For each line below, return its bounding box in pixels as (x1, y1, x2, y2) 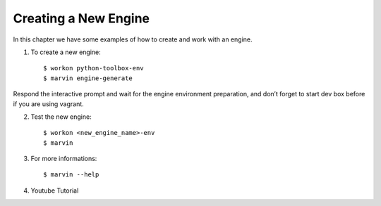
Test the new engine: (30, 112, 92, 121)
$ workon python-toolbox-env (43, 64, 144, 72)
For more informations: (30, 155, 97, 163)
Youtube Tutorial (30, 186, 79, 195)
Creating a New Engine (13, 11, 150, 26)
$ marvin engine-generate (43, 74, 133, 82)
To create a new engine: (30, 48, 102, 56)
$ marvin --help (43, 171, 99, 179)
